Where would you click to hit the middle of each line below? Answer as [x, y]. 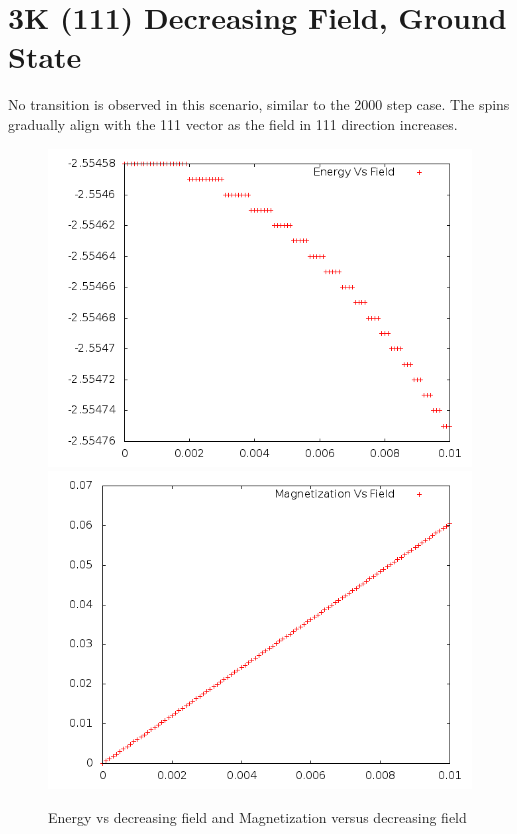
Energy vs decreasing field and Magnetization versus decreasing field [257, 816]
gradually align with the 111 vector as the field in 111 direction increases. [233, 123]
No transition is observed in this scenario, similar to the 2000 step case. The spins [259, 104]
